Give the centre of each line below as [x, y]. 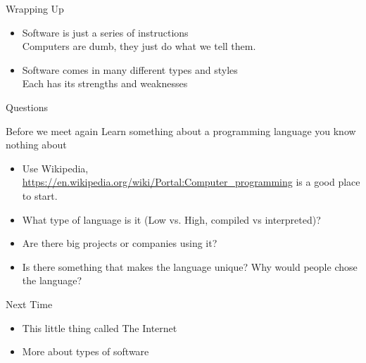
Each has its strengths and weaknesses [105, 83]
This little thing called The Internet [100, 327]
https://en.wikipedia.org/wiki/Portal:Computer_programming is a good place [191, 182]
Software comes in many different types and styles [130, 69]
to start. [40, 195]
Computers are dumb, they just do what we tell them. [139, 46]
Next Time [29, 304]
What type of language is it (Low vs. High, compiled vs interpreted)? [171, 219]
